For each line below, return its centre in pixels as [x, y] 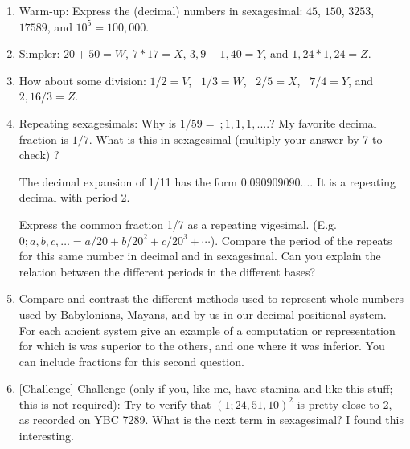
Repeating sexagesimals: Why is [98, 122]
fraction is [43, 139]
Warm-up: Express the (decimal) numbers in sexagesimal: [161, 10]
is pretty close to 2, [344, 404]
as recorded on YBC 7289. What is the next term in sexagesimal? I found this [211, 420]
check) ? [39, 155]
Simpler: [39, 53]
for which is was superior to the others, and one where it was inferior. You [202, 346]
